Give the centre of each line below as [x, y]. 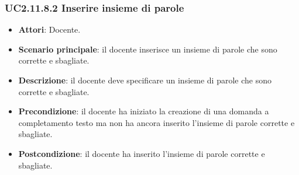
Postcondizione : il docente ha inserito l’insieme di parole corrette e [142, 153]
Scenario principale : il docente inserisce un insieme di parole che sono [148, 49]
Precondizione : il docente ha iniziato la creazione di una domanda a [144, 111]
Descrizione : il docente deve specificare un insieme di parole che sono [145, 80]
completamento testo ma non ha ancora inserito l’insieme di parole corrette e [157, 122]
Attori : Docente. [49, 29]
